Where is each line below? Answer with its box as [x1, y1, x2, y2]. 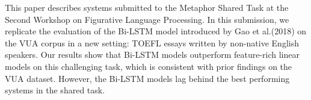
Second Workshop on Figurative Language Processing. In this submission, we [5, 13, 289, 25]
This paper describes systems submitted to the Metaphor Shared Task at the [5, 1, 289, 13]
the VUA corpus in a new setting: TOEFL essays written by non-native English [5, 36, 299, 49]
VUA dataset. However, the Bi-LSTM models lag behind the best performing [5, 72, 290, 84]
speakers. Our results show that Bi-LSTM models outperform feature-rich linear [5, 48, 300, 61]
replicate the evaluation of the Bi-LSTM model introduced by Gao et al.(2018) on [5, 25, 307, 37]
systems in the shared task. [5, 84, 105, 96]
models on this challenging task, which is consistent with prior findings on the [5, 60, 292, 72]
